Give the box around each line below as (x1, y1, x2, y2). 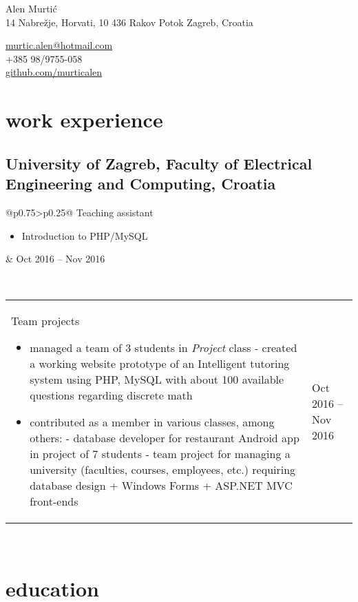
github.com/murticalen (6, 65, 103, 79)
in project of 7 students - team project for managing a (30, 446, 291, 462)
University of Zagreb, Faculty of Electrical (6, 152, 313, 174)
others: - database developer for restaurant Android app (30, 430, 299, 446)
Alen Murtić (6, 1, 57, 15)
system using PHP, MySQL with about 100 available (30, 371, 284, 388)
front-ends (30, 493, 78, 510)
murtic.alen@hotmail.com (6, 38, 113, 52)
